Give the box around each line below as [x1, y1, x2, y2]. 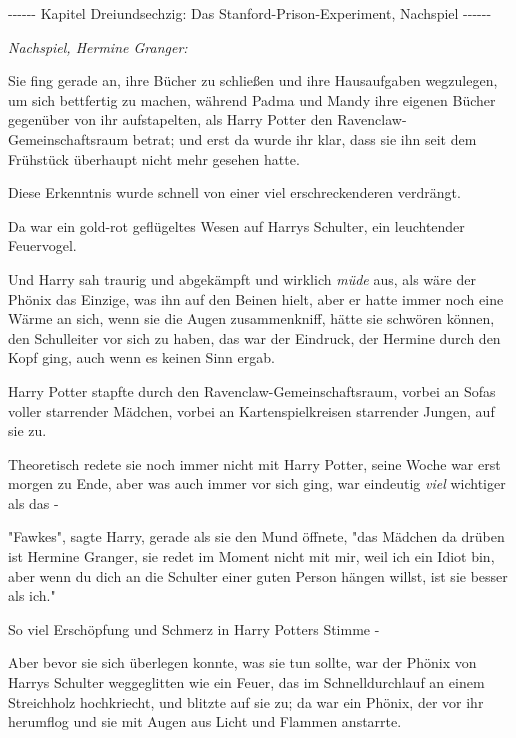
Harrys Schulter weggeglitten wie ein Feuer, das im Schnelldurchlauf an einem [8, 672, 485, 693]
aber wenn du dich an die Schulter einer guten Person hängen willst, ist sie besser [8, 565, 508, 586]
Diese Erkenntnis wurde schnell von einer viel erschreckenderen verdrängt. [8, 182, 461, 203]
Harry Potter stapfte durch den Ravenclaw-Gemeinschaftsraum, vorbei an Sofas [8, 380, 496, 401]
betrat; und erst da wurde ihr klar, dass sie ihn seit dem [132, 128, 477, 149]
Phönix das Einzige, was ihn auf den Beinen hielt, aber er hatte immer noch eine [8, 288, 504, 309]
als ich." [8, 585, 56, 606]
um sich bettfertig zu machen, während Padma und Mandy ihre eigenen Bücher [8, 89, 496, 110]
